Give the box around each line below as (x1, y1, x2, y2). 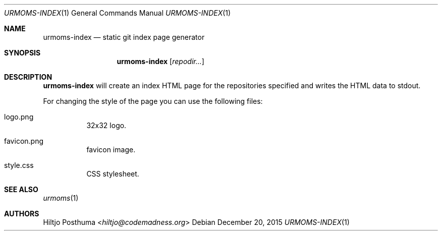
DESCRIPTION (4, 73, 52, 81)
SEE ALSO (4, 185, 38, 194)
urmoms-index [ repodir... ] (117, 57, 204, 66)
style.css (4, 161, 34, 169)
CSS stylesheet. (86, 169, 139, 178)
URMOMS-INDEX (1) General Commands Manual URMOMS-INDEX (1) (4, 9, 231, 17)
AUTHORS (4, 209, 39, 218)
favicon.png (4, 137, 44, 145)
